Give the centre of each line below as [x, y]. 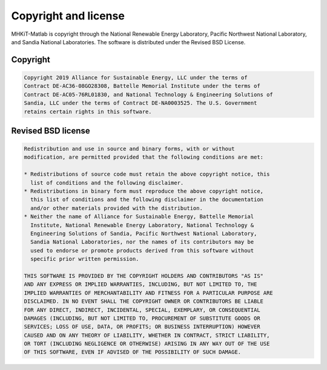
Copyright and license [68, 16]
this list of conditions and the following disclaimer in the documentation [147, 200]
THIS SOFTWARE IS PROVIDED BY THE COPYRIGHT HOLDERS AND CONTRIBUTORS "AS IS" [144, 276]
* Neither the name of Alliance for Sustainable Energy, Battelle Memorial [139, 217]
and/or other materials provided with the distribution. [117, 208]
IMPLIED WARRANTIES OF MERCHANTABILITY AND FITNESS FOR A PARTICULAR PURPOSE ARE [149, 293]
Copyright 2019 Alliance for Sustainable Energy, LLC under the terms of [136, 78]
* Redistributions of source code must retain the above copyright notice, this [147, 174]
